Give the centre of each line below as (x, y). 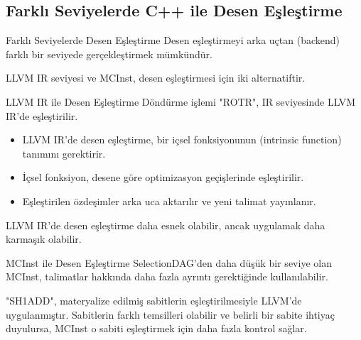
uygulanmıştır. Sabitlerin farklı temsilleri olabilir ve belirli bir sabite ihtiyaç (170, 314)
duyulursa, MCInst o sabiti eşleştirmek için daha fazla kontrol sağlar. (156, 328)
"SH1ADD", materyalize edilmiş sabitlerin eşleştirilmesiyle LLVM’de (154, 300)
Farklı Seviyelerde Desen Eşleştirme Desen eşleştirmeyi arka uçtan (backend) (173, 40)
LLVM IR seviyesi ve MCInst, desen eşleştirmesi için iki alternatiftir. (156, 78)
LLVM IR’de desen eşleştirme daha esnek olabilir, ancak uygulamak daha (166, 225)
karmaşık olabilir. (44, 239)
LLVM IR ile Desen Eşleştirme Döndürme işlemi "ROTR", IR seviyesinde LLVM (181, 101)
